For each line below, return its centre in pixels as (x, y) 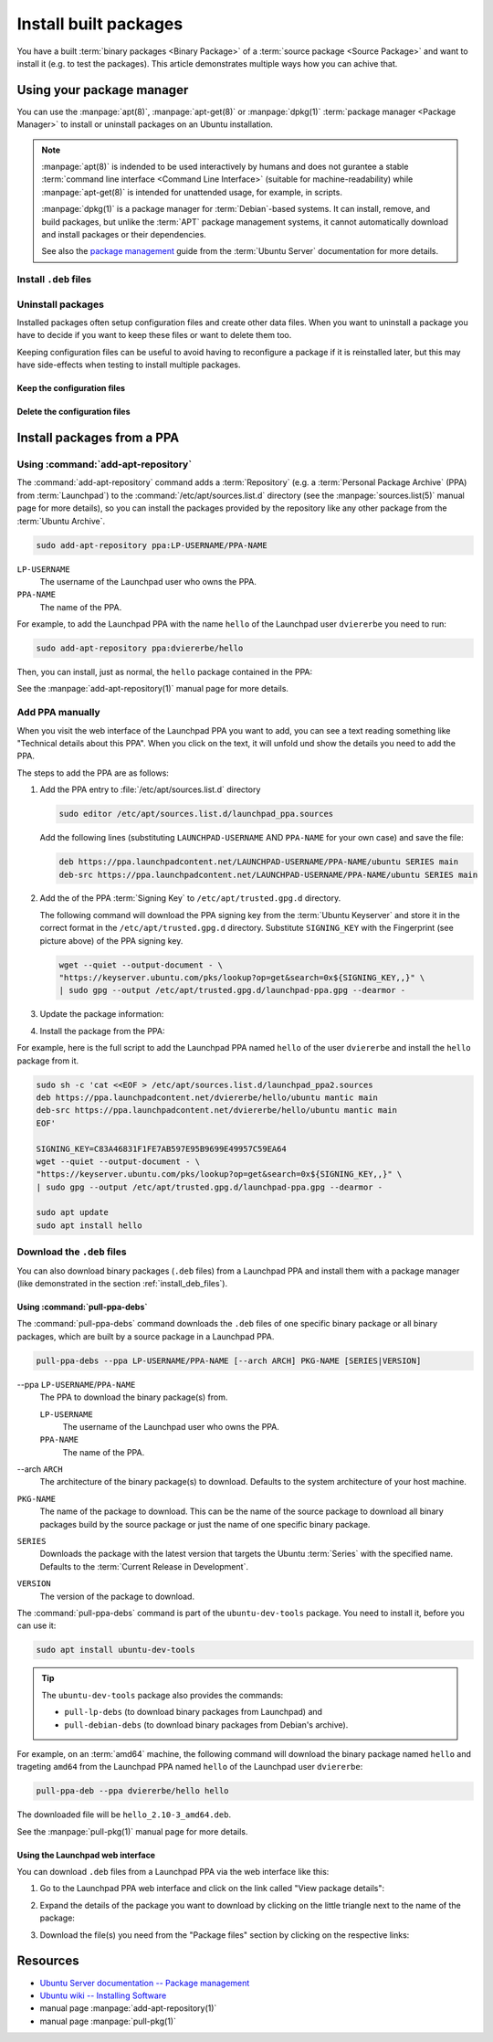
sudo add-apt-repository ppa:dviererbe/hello (140, 648)
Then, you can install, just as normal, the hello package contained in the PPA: (165, 672)
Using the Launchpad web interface (86, 1855)
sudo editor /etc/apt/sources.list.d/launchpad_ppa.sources (196, 814)
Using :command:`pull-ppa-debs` (82, 1307)
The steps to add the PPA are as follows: (93, 773)
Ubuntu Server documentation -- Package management (145, 1983)
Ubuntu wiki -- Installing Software (103, 1995)
